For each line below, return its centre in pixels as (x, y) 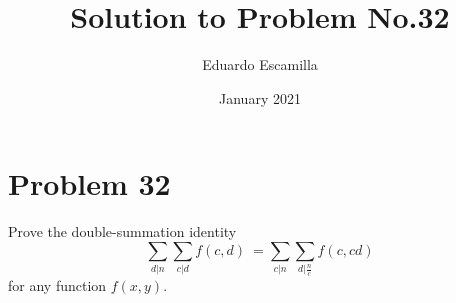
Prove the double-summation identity (122, 231)
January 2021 (260, 97)
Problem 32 (89, 183)
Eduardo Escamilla (260, 64)
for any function (57, 284)
